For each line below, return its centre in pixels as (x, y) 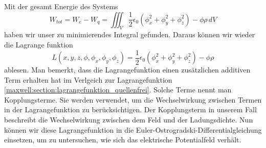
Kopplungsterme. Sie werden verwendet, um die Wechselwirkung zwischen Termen (133, 99)
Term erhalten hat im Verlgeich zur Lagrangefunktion (88, 79)
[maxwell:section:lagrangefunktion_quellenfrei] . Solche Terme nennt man (118, 90)
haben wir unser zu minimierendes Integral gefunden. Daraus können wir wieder (130, 34)
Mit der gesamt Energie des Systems (61, 6)
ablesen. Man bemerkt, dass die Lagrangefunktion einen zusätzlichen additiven (127, 70)
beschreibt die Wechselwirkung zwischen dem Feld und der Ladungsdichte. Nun (129, 120)
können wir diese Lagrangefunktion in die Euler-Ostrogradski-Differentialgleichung (133, 129)
